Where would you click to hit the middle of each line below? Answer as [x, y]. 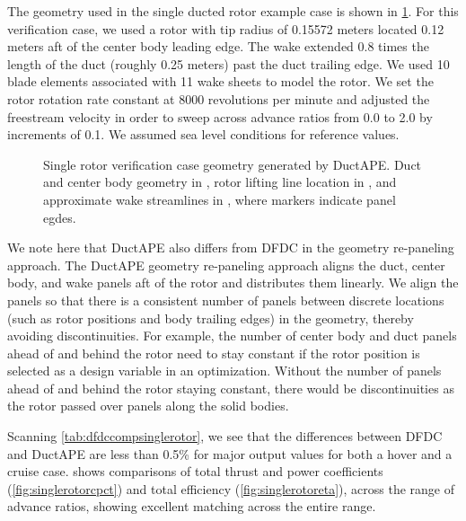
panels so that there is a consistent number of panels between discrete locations [226, 300]
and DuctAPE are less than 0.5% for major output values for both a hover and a [230, 453]
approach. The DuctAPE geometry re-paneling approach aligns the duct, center [226, 265]
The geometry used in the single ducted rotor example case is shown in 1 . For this [233, 11]
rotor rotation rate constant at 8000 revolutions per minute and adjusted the [219, 98]
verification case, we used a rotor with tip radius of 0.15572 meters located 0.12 [226, 28]
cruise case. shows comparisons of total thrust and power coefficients [195, 471]
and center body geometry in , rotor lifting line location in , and [220, 182]
